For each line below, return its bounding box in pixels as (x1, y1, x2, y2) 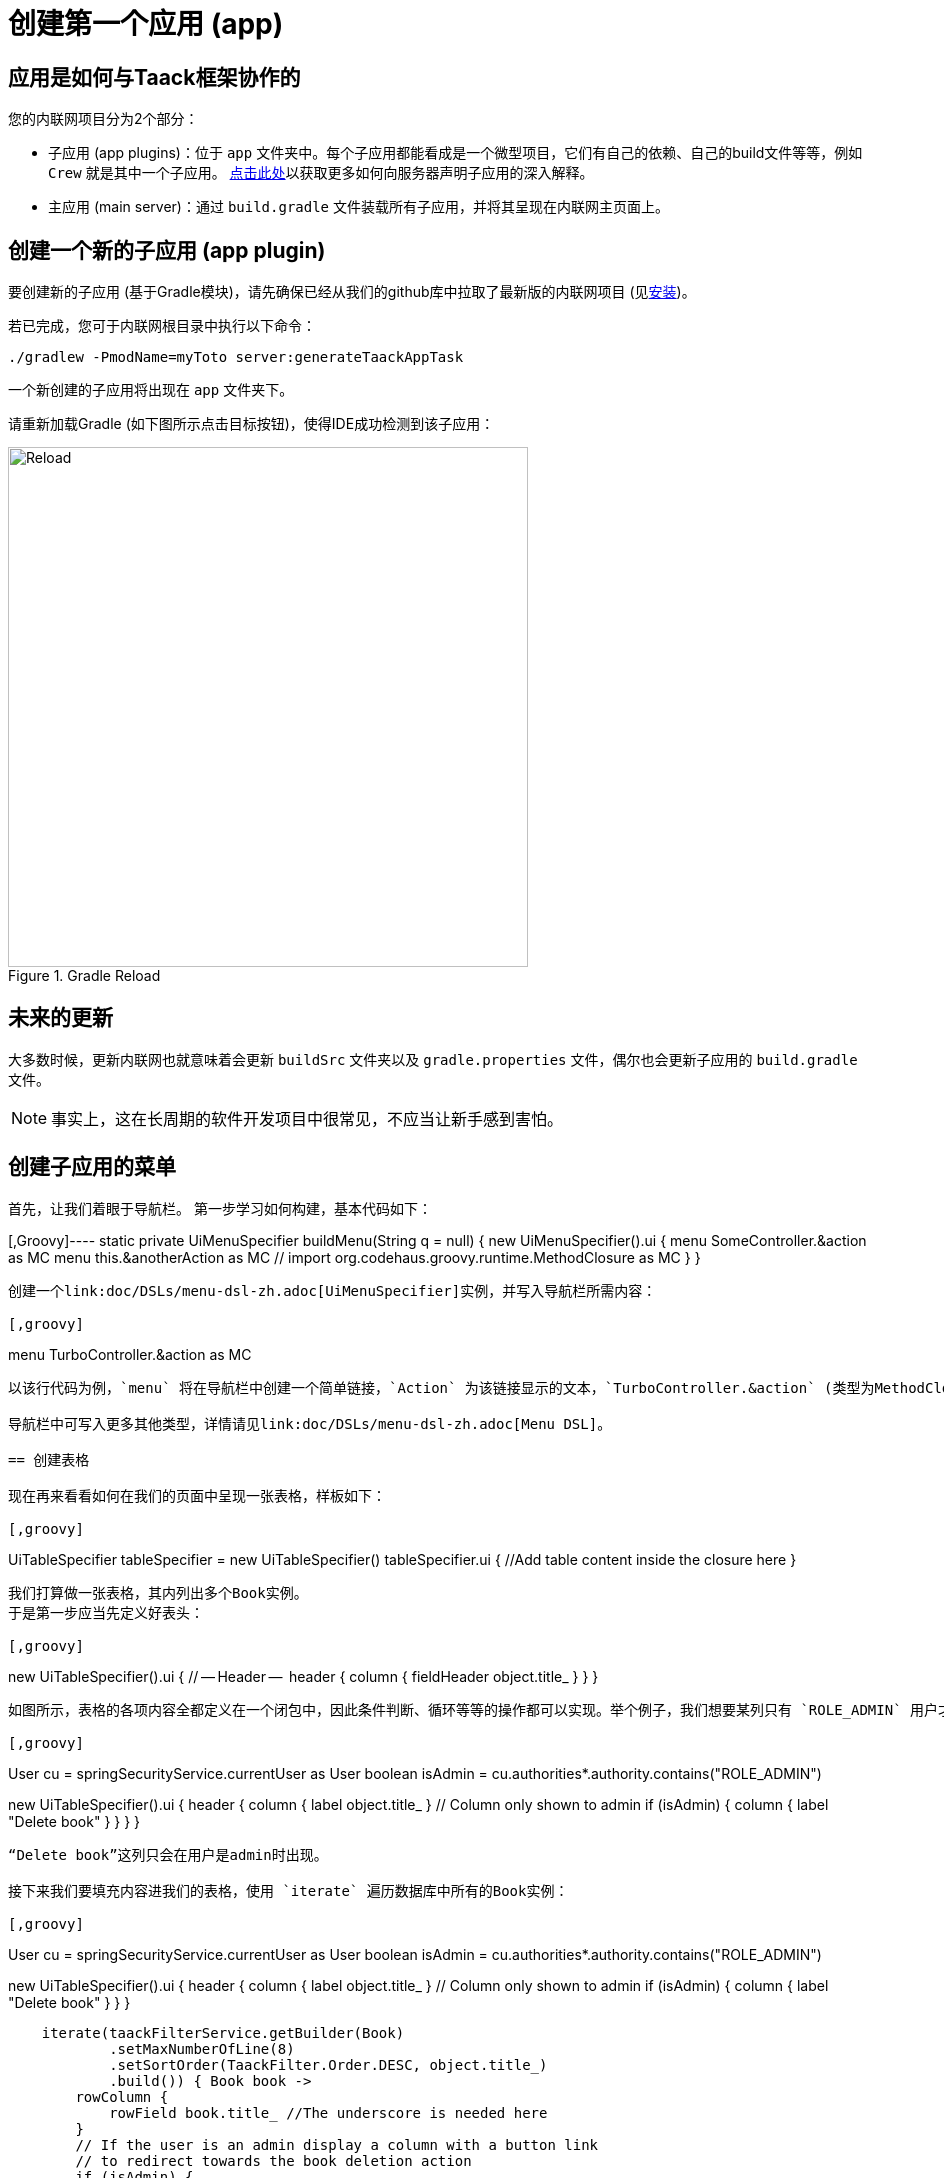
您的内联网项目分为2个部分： (8, 110, 199, 128)
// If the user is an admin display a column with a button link (75, 2136, 599, 2153)
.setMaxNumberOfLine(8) (109, 2040, 295, 2057)
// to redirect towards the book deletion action (75, 2152, 472, 2169)
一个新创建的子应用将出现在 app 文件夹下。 (8, 381, 294, 399)
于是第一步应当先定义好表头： (8, 1604, 204, 1621)
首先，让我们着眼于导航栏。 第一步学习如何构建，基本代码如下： (8, 1199, 432, 1217)
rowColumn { (75, 2088, 169, 2105)
